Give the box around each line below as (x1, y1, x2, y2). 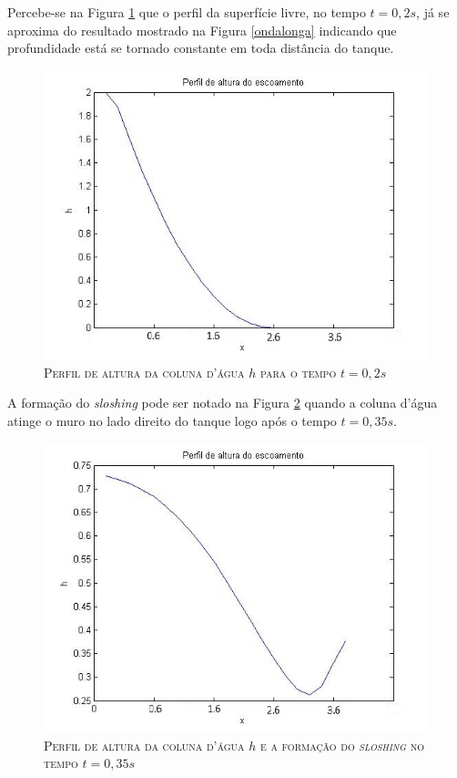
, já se (416, 3, 450, 21)
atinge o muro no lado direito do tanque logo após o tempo (7, 410, 337, 430)
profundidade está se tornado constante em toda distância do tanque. (7, 38, 394, 57)
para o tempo (259, 362, 337, 381)
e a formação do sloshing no (259, 735, 424, 754)
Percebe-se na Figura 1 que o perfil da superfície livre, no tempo (7, 3, 366, 21)
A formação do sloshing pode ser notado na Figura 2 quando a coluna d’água (7, 393, 438, 412)
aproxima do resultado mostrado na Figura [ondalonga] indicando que (7, 20, 397, 39)
